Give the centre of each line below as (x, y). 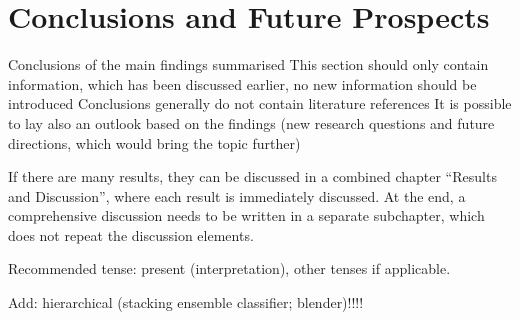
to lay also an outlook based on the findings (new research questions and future (251, 122)
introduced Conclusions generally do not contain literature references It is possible (260, 103)
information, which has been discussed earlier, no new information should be (242, 83)
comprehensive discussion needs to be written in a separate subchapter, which (246, 215)
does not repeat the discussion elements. (131, 234)
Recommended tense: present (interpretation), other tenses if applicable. (229, 268)
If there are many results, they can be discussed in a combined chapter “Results (252, 176)
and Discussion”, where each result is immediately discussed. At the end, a (237, 195)
